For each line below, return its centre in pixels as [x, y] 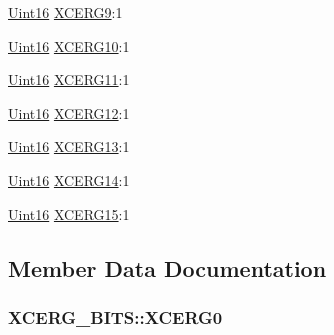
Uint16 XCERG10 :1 [69, 45]
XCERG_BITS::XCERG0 [115, 316]
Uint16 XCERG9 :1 [65, 12]
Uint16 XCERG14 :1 [69, 179]
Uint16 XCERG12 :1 [69, 112]
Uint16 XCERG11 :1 [69, 79]
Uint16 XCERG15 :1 [69, 213]
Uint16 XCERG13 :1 [69, 146]
